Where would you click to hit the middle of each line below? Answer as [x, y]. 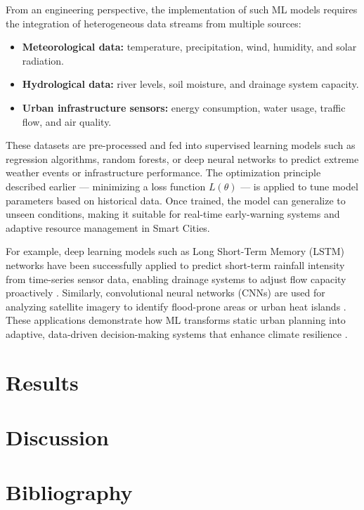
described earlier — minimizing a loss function [106, 186]
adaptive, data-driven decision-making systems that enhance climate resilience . [177, 333]
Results [42, 382]
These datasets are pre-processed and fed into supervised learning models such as [181, 145]
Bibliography [69, 492]
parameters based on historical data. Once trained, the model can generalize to [176, 200]
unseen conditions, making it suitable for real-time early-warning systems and [173, 214]
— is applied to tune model [299, 186]
